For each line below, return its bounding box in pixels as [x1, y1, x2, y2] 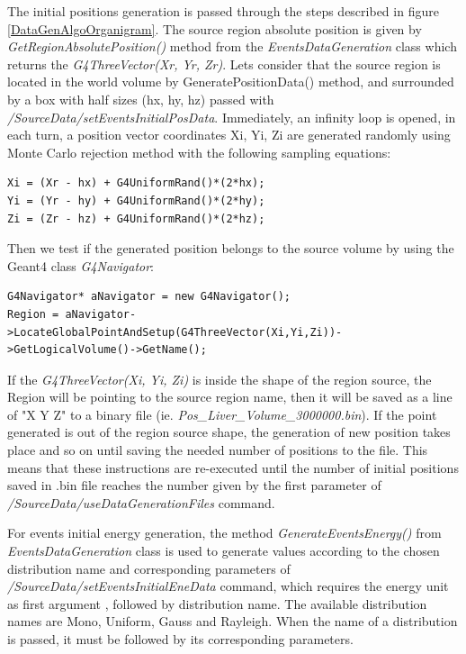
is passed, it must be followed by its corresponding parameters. [7, 630, 354, 648]
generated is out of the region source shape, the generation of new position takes [7, 422, 451, 441]
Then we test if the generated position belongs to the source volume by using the [7, 239, 454, 258]
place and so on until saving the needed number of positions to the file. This [7, 441, 428, 459]
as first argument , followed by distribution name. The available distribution [7, 594, 427, 613]
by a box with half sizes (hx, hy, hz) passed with [7, 89, 274, 108]
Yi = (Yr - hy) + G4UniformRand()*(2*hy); [7, 194, 265, 207]
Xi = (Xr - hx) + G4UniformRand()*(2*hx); [7, 177, 265, 190]
